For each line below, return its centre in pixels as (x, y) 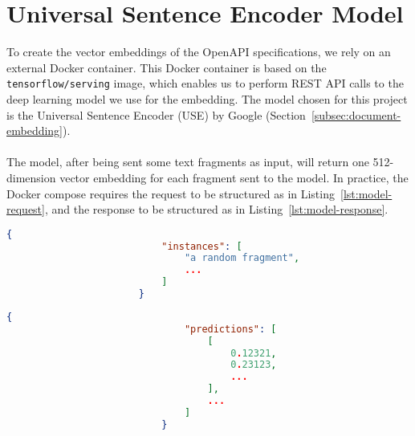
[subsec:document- (356, 114)
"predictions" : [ (230, 329)
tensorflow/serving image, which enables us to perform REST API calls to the (205, 83)
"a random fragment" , (242, 258)
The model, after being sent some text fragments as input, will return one (188, 162)
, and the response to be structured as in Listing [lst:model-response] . (216, 209)
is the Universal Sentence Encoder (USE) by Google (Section (156, 114)
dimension (31, 177)
